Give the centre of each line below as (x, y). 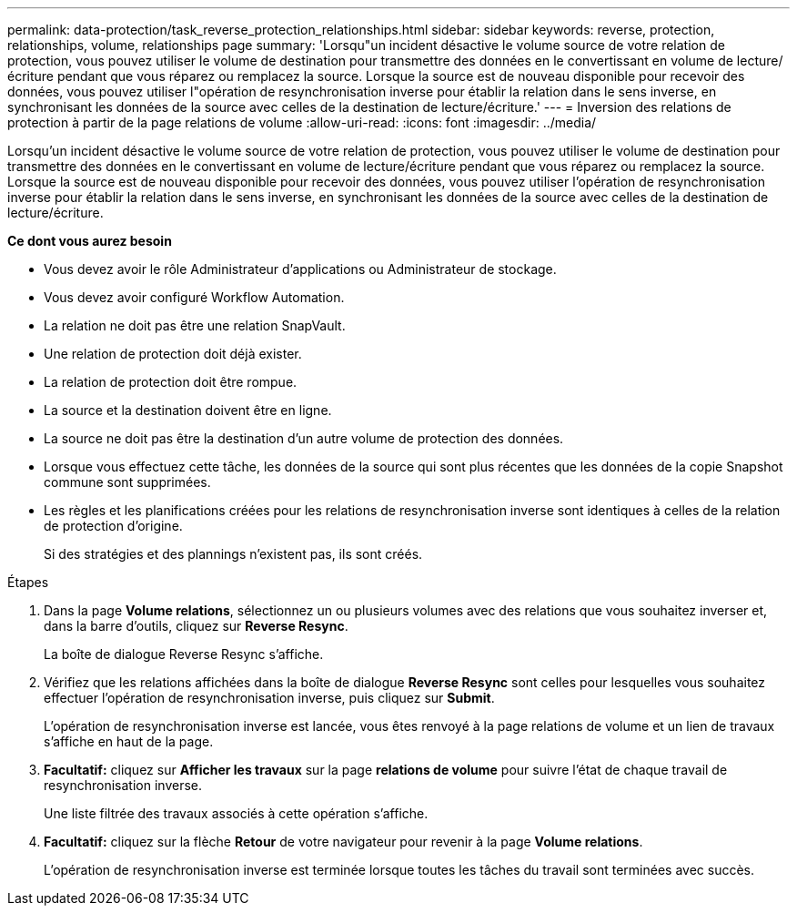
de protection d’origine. (113, 526)
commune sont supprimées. (127, 482)
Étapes (28, 582)
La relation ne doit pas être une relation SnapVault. (195, 325)
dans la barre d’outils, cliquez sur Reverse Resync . (196, 626)
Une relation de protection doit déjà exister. (173, 354)
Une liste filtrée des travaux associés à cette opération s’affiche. (236, 813)
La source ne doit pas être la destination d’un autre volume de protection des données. (304, 438)
